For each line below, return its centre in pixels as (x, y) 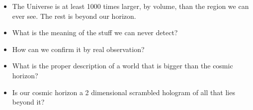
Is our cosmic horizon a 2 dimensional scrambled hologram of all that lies (124, 92)
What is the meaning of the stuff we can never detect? (95, 32)
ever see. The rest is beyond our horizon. (74, 16)
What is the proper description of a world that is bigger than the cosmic (123, 66)
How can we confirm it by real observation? (78, 49)
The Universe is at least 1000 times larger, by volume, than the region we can (130, 6)
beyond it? (28, 102)
